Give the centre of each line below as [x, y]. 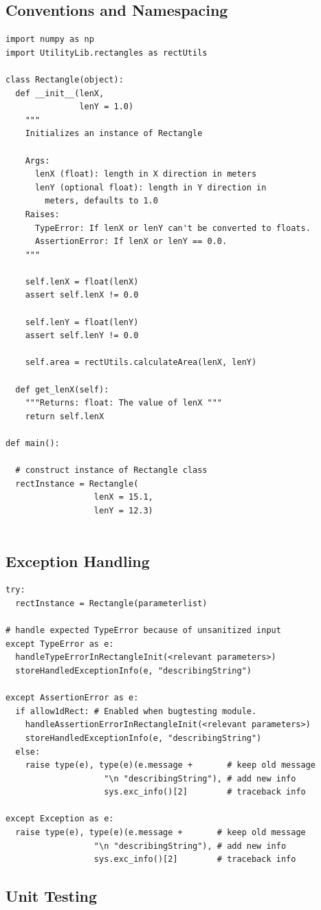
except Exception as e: [60, 819]
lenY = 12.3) [123, 510]
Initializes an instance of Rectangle [114, 134]
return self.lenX [65, 416]
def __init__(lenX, [60, 93]
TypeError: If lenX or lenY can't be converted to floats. [173, 228]
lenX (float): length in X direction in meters [146, 174]
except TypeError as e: [60, 644]
